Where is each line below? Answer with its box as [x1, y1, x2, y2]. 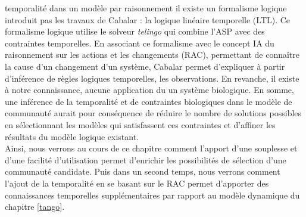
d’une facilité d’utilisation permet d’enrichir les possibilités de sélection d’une [5, 153, 286, 166]
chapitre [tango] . [5, 200, 65, 213]
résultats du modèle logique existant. [5, 130, 139, 142]
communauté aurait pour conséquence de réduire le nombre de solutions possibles [5, 107, 302, 119]
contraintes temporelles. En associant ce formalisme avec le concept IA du [5, 36, 274, 49]
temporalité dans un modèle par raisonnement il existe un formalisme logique [5, 2, 287, 14]
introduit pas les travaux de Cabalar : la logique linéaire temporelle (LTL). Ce [5, 13, 291, 26]
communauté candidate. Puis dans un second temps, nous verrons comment [5, 165, 280, 178]
